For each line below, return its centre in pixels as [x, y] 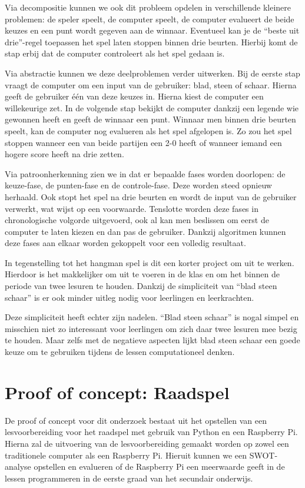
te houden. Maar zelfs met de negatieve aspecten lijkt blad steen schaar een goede [152, 340]
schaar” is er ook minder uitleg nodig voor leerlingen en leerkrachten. [130, 297]
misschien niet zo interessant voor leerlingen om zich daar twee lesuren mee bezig [151, 328]
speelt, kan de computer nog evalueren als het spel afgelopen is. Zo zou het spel [148, 130]
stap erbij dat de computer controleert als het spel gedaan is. [115, 53]
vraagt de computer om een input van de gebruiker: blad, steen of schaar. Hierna [151, 84]
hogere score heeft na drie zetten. [64, 154]
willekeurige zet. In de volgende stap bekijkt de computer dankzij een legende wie [152, 107]
